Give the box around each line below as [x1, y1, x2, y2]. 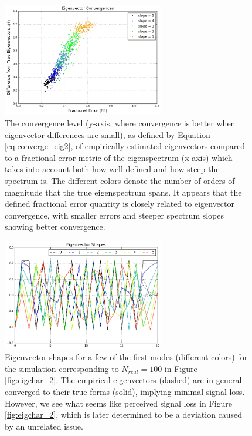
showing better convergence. [5, 220, 105, 233]
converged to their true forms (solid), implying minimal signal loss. [5, 385, 245, 397]
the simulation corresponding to [5, 362, 119, 374]
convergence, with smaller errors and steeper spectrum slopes [5, 209, 224, 221]
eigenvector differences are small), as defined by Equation [5, 128, 210, 140]
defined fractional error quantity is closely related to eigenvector [5, 197, 234, 210]
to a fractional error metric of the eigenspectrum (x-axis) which [5, 151, 233, 163]
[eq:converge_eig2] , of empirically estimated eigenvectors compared [5, 140, 246, 152]
